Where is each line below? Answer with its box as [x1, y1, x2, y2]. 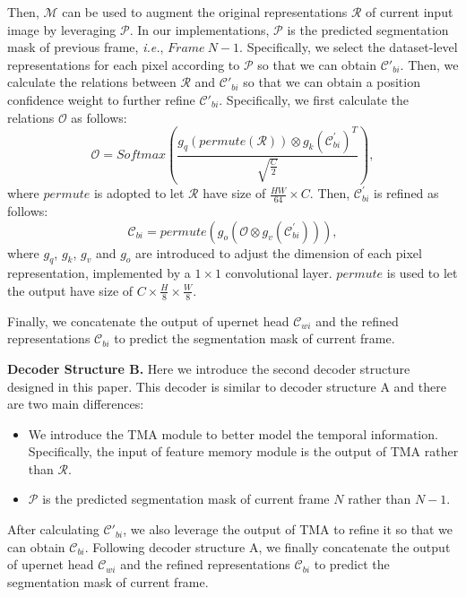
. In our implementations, [129, 20, 270, 39]
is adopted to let [93, 184, 185, 203]
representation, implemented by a [7, 264, 191, 282]
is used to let [386, 264, 458, 282]
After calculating [7, 520, 99, 539]
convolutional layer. [225, 264, 332, 282]
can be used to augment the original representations [62, 3, 348, 21]
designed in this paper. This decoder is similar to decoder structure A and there [7, 376, 446, 395]
